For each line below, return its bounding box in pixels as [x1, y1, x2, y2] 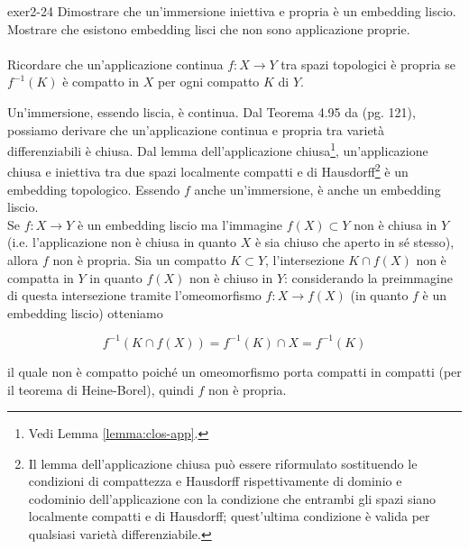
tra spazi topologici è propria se [280, 54, 455, 73]
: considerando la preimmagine [284, 268, 453, 287]
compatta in [7, 268, 74, 287]
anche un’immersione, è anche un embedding [194, 179, 441, 198]
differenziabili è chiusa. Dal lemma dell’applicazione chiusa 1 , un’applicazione [7, 139, 428, 160]
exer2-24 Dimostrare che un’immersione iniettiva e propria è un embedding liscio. [7, 2, 456, 20]
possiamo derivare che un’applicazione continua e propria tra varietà [7, 120, 385, 139]
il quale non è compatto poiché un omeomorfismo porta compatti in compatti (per [7, 361, 462, 380]
